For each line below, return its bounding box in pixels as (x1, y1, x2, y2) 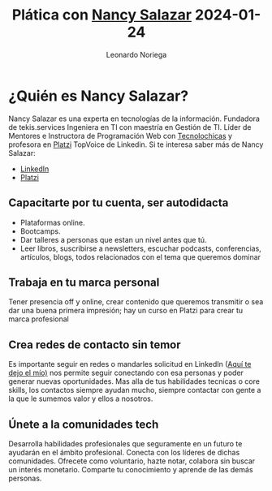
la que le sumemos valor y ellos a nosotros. (8, 394, 153, 403)
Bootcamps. (19, 226, 61, 236)
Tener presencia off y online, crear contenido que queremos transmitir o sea (8, 297, 264, 307)
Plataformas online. (19, 218, 85, 227)
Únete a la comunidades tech (8, 417, 159, 431)
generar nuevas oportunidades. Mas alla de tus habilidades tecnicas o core (8, 377, 260, 386)
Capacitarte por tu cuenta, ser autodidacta (8, 196, 229, 210)
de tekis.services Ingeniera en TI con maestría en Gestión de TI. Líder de (8, 122, 252, 131)
